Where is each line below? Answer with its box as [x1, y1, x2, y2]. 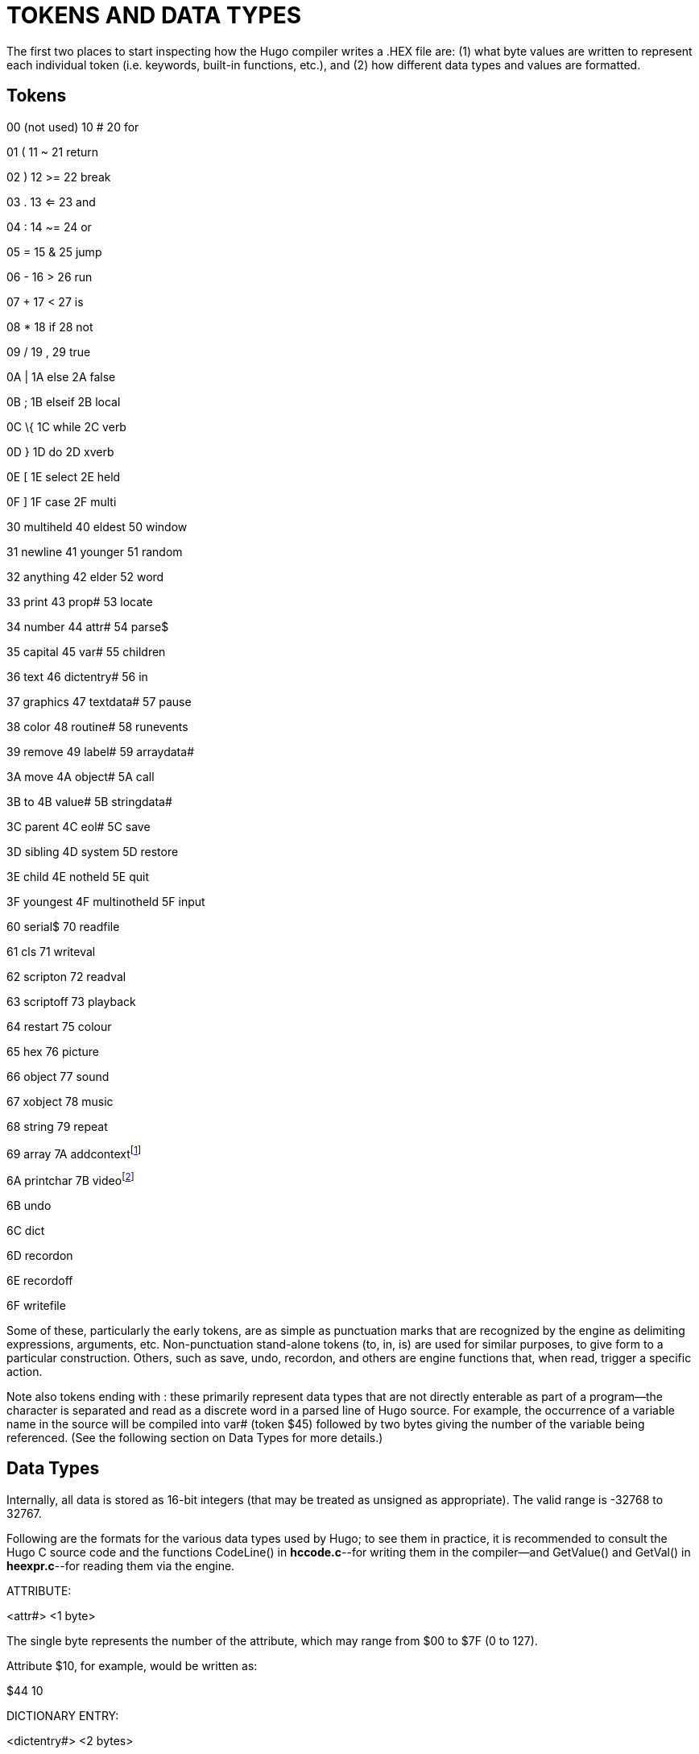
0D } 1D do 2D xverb [6, 444, 114, 459]
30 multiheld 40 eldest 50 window [6, 519, 188, 534]
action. [6, 1364, 43, 1378]
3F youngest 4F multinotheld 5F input [6, 894, 205, 908]
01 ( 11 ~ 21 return [6, 144, 99, 159]
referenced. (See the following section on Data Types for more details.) [6, 1430, 383, 1444]
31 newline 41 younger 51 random [6, 544, 183, 559]
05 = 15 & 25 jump [6, 244, 102, 259]
